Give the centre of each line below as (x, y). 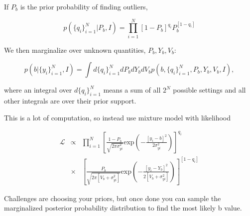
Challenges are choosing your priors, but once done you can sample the (113, 198)
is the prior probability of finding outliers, (84, 6)
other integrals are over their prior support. (70, 101)
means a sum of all (132, 90)
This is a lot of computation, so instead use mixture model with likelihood (118, 117)
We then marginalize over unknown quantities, (75, 50)
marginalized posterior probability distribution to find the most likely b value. (123, 208)
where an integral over (38, 90)
